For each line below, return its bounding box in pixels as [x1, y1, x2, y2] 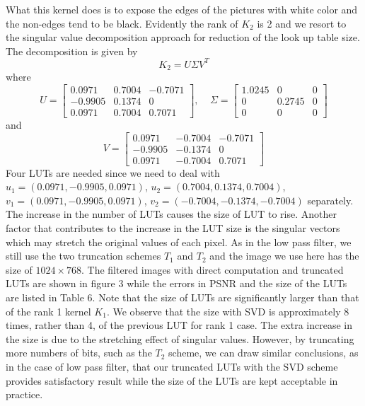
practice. [6, 387, 43, 402]
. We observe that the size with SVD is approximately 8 [106, 303, 349, 318]
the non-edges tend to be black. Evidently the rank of [6, 16, 238, 30]
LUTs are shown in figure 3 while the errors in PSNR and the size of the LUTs [6, 276, 347, 291]
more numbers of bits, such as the [6, 345, 152, 360]
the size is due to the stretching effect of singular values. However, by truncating [6, 331, 354, 346]
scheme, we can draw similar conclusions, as [168, 345, 359, 360]
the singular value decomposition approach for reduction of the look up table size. [6, 30, 360, 45]
